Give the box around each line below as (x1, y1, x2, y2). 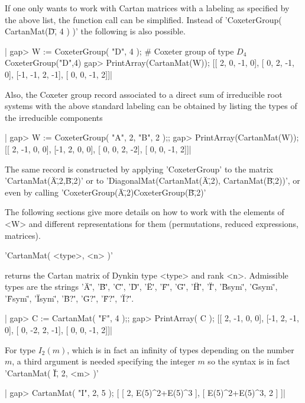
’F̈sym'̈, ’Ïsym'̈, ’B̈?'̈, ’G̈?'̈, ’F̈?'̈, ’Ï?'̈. (5, 292, 134, 304)
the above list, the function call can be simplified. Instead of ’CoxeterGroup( (5, 13, 282, 25)
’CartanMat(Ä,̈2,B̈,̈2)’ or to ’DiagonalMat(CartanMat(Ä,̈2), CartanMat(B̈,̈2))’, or (5, 174, 300, 187)
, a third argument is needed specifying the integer (12, 355, 195, 367)
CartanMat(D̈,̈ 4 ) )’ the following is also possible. (5, 25, 186, 37)
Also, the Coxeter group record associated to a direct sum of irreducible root (5, 88, 283, 100)
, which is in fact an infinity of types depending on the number (67, 343, 294, 356)
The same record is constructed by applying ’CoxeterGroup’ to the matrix (5, 162, 274, 175)
